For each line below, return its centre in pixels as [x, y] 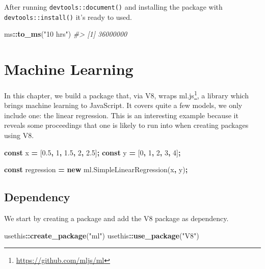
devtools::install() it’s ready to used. [68, 17]
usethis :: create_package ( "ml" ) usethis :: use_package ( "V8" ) [102, 235]
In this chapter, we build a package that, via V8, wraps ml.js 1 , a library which [126, 95]
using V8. [19, 135]
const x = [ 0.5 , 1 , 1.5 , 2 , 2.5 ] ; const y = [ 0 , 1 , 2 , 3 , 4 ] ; [92, 152]
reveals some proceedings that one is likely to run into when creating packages [126, 125]
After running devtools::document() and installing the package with [113, 7]
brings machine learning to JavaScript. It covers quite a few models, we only [123, 105]
